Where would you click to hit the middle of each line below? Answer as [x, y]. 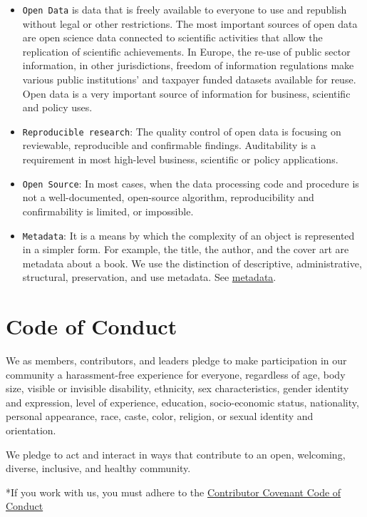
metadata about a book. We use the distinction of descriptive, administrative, [192, 263]
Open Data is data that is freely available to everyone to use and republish [185, 9]
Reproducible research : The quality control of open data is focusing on [182, 131]
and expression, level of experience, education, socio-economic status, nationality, [182, 402]
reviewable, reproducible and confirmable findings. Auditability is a [169, 145]
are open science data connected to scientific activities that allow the [172, 37]
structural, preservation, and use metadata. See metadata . [149, 277]
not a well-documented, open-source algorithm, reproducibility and [168, 197]
